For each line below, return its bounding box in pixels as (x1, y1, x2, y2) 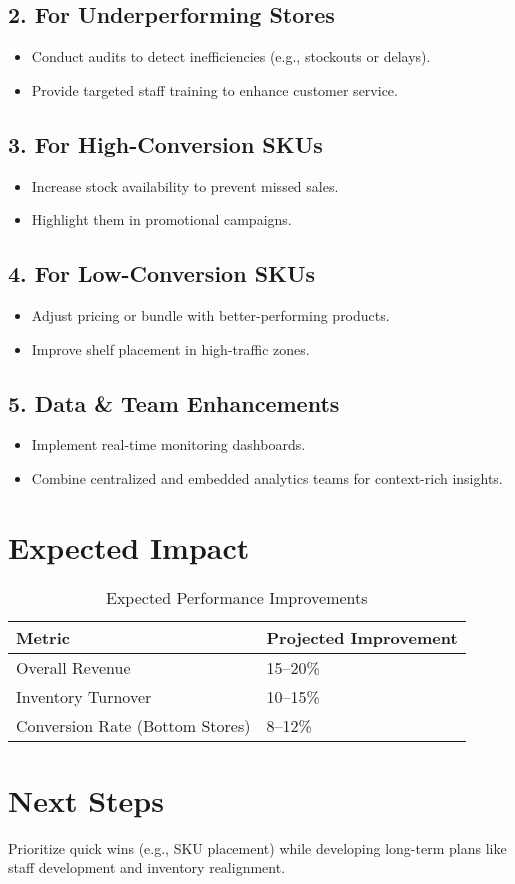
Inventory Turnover (16, 684, 152, 708)
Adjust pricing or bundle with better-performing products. (31, 304, 390, 325)
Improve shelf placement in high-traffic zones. (31, 338, 310, 359)
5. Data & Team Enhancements (8, 387, 340, 418)
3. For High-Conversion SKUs (8, 128, 323, 159)
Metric (16, 625, 70, 649)
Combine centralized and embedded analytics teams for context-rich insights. (31, 467, 503, 488)
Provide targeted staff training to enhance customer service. (31, 79, 398, 100)
